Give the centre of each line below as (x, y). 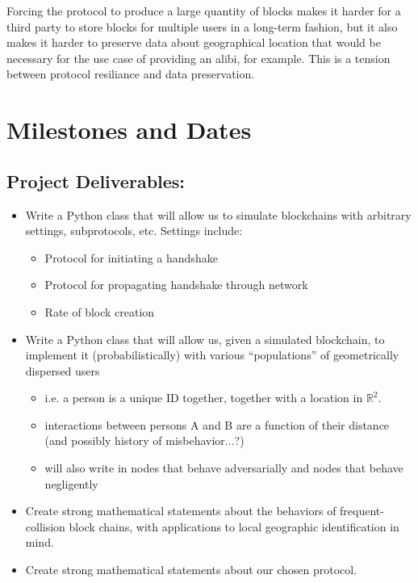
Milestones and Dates (129, 130)
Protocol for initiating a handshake (131, 257)
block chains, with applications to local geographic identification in (234, 526)
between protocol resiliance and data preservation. (131, 74)
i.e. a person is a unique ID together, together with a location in (204, 398)
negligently (71, 483)
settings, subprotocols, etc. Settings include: (134, 231)
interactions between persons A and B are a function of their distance (217, 424)
